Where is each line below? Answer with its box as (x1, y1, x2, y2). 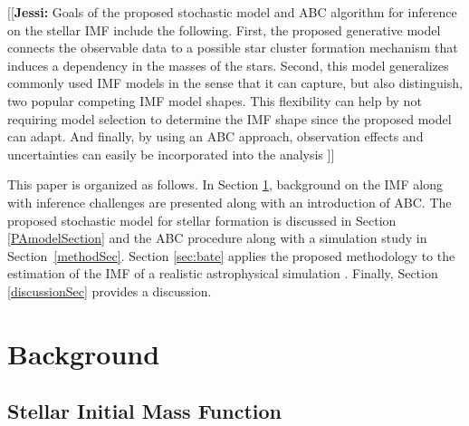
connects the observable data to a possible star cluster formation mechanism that (7, 38, 458, 57)
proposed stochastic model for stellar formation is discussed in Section (7, 210, 397, 229)
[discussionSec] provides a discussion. (7, 281, 212, 300)
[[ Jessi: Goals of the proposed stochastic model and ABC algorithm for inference (7, 3, 457, 21)
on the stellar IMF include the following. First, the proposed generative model (7, 20, 441, 39)
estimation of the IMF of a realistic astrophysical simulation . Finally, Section (7, 264, 438, 283)
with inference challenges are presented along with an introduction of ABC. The (7, 192, 452, 211)
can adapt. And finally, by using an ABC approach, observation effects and (7, 127, 424, 146)
